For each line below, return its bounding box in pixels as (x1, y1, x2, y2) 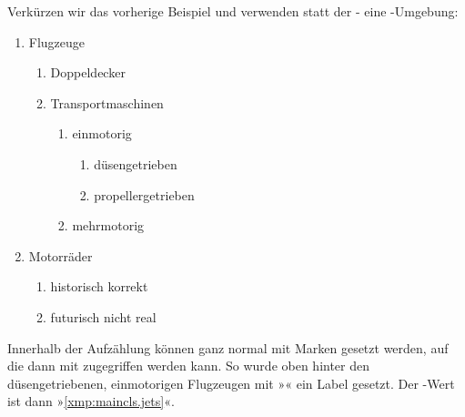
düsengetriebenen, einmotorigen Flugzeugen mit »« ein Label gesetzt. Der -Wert (7, 373, 455, 392)
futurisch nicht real (50, 307, 157, 326)
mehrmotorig (72, 216, 145, 235)
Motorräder (28, 246, 93, 265)
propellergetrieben (94, 185, 195, 204)
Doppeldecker (50, 63, 126, 82)
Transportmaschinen (50, 93, 164, 112)
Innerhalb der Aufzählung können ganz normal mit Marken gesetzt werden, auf (7, 338, 449, 357)
